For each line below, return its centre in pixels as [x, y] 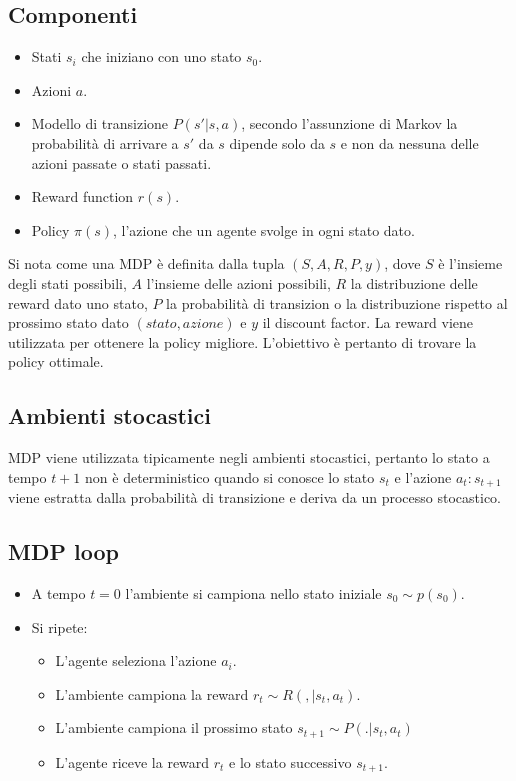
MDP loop [63, 551]
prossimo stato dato [68, 322]
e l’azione [423, 476]
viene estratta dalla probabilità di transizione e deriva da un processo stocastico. [254, 497]
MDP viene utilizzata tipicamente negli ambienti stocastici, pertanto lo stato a [249, 457]
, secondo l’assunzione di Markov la [349, 123]
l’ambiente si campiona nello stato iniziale [253, 592]
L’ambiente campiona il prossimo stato [174, 727]
